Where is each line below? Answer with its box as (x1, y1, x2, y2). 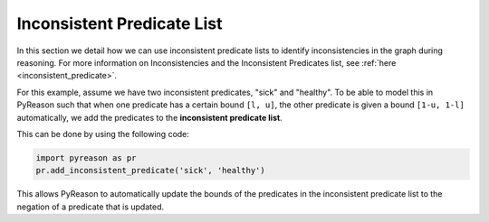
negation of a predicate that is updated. (16, 201, 165, 212)
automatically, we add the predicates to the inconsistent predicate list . (16, 112, 283, 123)
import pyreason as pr (35, 153, 137, 162)
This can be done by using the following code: (16, 128, 190, 139)
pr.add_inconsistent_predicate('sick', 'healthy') (35, 165, 266, 176)
